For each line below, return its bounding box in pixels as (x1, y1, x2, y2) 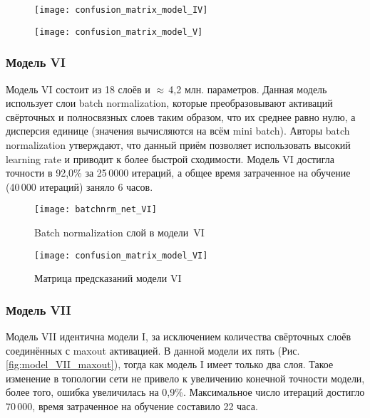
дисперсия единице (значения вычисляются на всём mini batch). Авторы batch (6, 123, 350, 138)
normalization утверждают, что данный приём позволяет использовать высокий (6, 137, 351, 152)
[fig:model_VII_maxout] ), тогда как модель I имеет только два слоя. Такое (6, 357, 334, 372)
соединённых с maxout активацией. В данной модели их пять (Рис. (6, 343, 300, 357)
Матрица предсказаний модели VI (34, 271, 182, 286)
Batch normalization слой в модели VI (34, 224, 205, 239)
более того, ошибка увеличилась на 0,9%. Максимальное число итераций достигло (6, 385, 365, 399)
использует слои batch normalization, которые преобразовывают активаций (6, 95, 333, 110)
